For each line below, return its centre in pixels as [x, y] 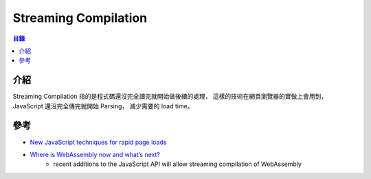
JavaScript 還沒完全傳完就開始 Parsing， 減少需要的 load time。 [103, 106]
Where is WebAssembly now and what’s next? [95, 154]
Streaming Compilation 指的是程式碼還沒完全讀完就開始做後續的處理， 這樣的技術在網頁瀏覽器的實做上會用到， [170, 97]
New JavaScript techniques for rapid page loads [98, 142]
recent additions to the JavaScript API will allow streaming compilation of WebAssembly [178, 164]
